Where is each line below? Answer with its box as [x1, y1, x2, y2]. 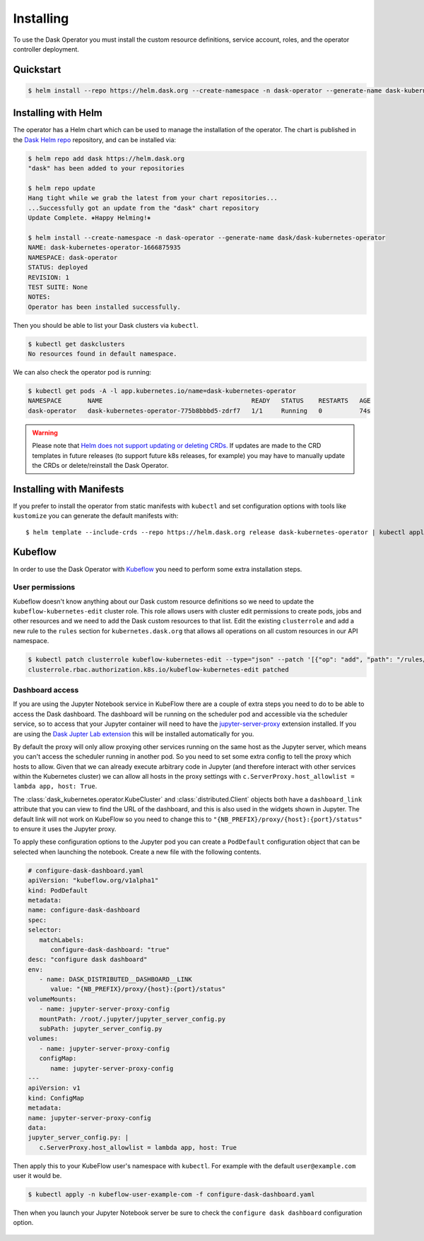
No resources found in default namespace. [28, 350, 177, 358]
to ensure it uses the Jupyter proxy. [13, 825, 117, 833]
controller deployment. [13, 45, 79, 53]
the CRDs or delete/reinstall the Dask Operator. [32, 461, 169, 469]
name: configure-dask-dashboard [28, 906, 141, 914]
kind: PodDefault [28, 886, 88, 894]
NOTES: [28, 293, 51, 301]
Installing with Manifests [13, 483, 124, 495]
